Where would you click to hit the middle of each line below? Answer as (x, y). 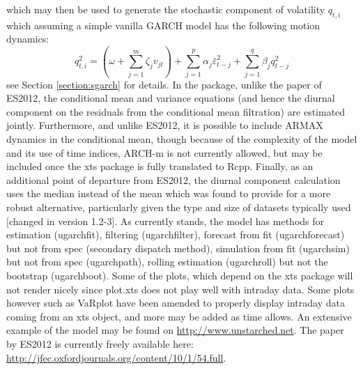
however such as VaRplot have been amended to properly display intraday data (176, 303)
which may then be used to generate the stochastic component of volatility (166, 9)
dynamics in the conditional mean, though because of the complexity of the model (182, 139)
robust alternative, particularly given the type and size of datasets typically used (179, 207)
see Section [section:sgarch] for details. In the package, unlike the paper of (164, 84)
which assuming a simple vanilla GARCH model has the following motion (163, 25)
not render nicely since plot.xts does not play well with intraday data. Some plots (180, 289)
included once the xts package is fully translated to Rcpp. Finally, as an (160, 166)
